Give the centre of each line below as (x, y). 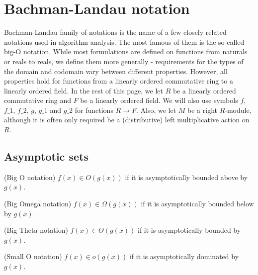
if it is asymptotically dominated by (184, 256)
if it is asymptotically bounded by (189, 230)
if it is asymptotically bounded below (197, 204)
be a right (202, 110)
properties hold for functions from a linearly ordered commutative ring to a (119, 81)
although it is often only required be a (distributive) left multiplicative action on (127, 120)
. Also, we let (156, 110)
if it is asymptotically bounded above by (186, 177)
